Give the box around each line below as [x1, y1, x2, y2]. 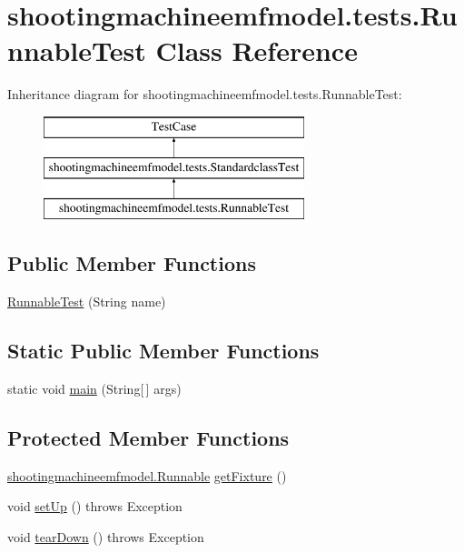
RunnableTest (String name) [7, 292, 166, 311]
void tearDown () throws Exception [7, 527, 204, 546]
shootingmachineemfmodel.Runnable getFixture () [7, 466, 287, 485]
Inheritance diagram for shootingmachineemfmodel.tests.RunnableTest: [7, 85, 402, 104]
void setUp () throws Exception [7, 497, 183, 516]
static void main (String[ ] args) [7, 378, 182, 397]
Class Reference [155, 32, 358, 69]
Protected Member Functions [7, 423, 290, 451]
